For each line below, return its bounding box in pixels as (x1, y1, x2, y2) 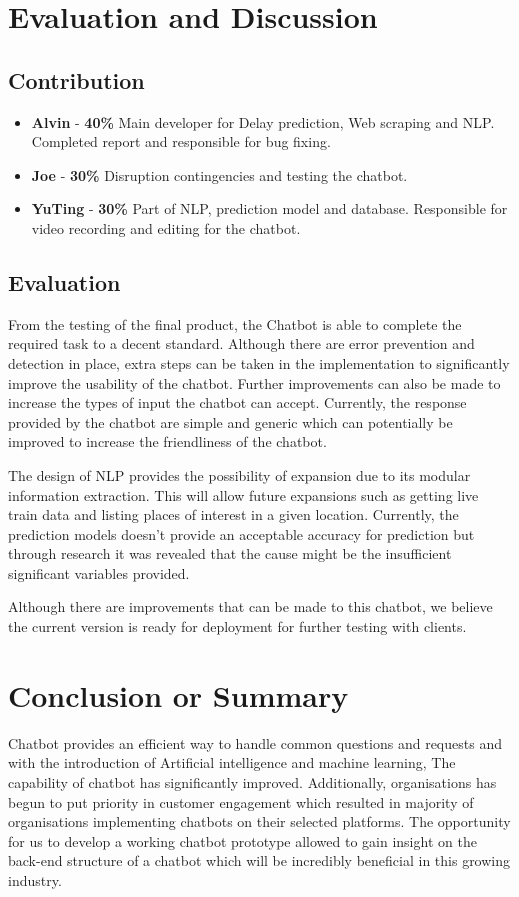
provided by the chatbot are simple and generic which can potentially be (8, 411, 453, 432)
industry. (8, 869, 62, 890)
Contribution (8, 64, 145, 95)
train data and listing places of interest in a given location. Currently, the (8, 504, 459, 525)
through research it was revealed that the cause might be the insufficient (8, 543, 452, 564)
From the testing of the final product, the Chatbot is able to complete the (8, 313, 462, 334)
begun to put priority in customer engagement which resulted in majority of (8, 791, 474, 812)
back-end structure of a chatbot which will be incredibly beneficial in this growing (8, 850, 511, 871)
